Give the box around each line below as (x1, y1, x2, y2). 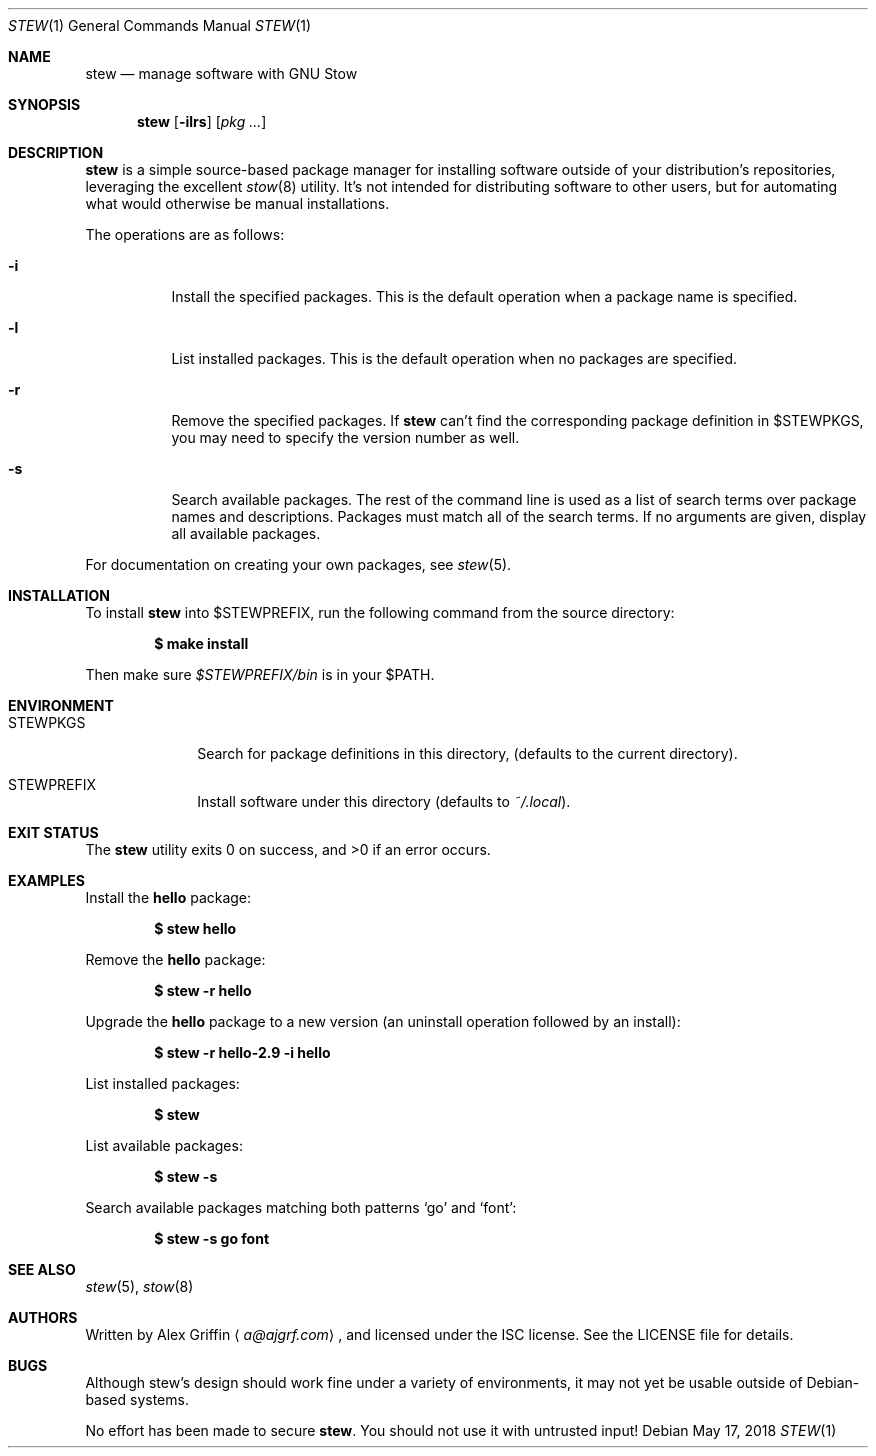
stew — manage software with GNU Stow (85, 65, 358, 82)
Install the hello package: (85, 889, 252, 906)
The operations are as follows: (85, 226, 285, 243)
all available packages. (171, 525, 321, 542)
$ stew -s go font (154, 1230, 270, 1247)
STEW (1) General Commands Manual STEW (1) (8, 17, 312, 34)
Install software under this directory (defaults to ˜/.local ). (197, 793, 571, 810)
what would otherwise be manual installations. (85, 195, 390, 212)
